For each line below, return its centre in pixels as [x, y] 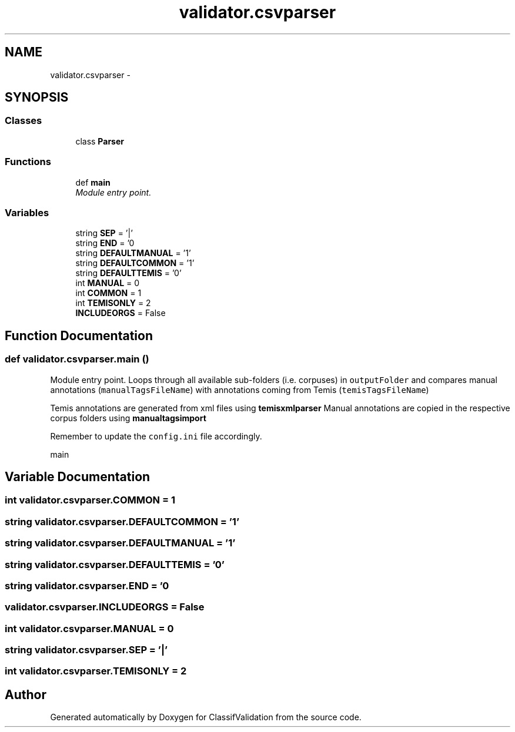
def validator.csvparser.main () [77, 359]
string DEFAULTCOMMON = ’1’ [135, 263]
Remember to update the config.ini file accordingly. [156, 436]
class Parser [100, 141]
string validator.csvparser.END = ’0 [87, 585]
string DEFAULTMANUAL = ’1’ [133, 253]
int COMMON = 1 [108, 293]
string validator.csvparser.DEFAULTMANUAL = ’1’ [120, 543]
